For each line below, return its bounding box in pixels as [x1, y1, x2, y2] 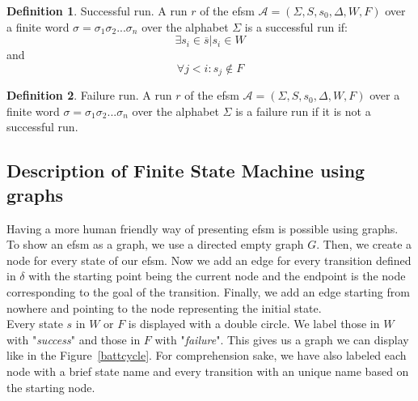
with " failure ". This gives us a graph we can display [154, 331, 409, 348]
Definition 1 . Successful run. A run [6, 2, 188, 19]
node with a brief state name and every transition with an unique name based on [6, 362, 409, 379]
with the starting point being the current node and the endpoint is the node [28, 267, 406, 284]
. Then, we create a [316, 236, 412, 253]
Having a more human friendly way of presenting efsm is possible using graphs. [6, 220, 399, 237]
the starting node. [6, 378, 95, 395]
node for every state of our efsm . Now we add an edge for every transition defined [6, 251, 412, 268]
